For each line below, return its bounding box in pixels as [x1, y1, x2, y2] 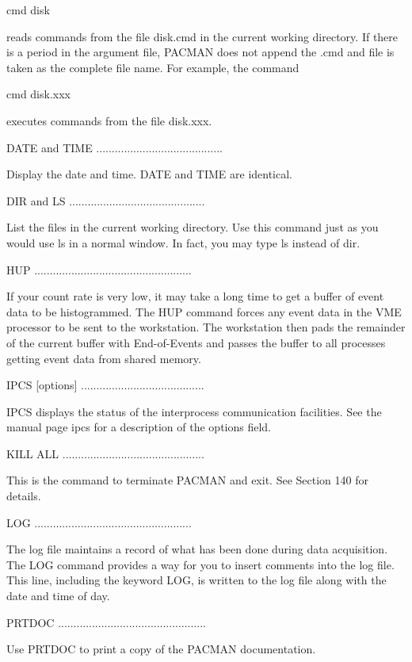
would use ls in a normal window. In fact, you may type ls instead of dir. [6, 234, 360, 251]
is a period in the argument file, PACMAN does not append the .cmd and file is [6, 44, 395, 60]
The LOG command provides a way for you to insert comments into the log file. [6, 556, 395, 572]
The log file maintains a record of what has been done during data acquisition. [6, 541, 388, 557]
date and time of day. [6, 587, 110, 604]
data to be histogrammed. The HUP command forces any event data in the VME [6, 303, 402, 320]
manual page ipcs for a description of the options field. [6, 419, 271, 435]
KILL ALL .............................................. [6, 445, 204, 461]
